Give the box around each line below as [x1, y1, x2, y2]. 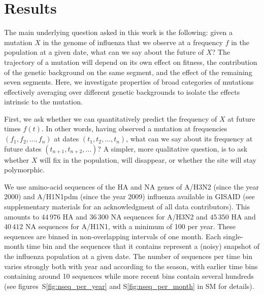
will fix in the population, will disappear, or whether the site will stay [39, 154, 256, 165]
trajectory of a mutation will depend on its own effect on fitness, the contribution [4, 56, 257, 67]
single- [223, 231, 243, 241]
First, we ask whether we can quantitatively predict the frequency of [4, 113, 217, 124]
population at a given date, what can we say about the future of [4, 47, 204, 57]
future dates [4, 143, 42, 154]
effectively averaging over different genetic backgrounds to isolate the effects [4, 86, 240, 97]
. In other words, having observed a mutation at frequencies [41, 123, 227, 134]
